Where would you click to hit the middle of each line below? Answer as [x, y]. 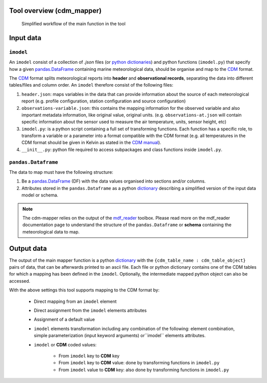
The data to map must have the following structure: [61, 172]
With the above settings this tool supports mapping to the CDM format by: [84, 290]
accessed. [20, 281]
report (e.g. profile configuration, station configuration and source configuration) [104, 101]
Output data [28, 248]
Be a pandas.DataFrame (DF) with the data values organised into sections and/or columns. [114, 181]
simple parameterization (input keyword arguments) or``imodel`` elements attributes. [120, 335]
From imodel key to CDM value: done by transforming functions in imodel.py [139, 363]
